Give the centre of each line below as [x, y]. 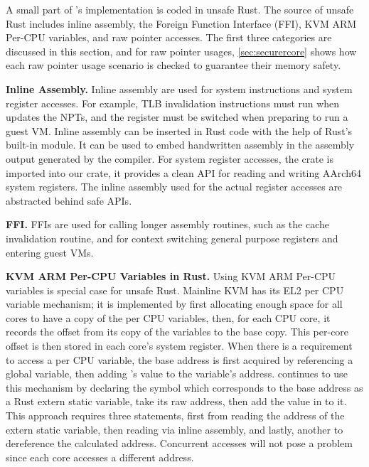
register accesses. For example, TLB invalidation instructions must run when [173, 103]
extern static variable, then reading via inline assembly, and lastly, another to [175, 429]
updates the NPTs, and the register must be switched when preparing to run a [177, 117]
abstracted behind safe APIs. [69, 200]
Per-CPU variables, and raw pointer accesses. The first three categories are [169, 37]
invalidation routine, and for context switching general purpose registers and [172, 238]
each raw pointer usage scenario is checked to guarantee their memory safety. [173, 65]
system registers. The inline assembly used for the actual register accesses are [174, 187]
